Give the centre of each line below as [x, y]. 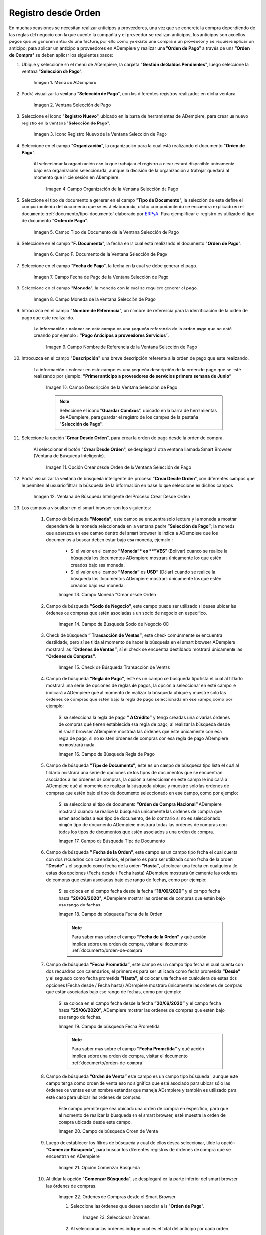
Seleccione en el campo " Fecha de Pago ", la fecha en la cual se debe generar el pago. [109, 266]
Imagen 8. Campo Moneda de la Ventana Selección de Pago [95, 299]
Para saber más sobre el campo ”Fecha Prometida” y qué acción [138, 1049]
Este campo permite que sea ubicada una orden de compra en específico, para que [143, 1109]
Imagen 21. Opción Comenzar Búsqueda [99, 1167]
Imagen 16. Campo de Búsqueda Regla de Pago [107, 754]
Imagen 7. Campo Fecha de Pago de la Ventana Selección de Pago [101, 277]
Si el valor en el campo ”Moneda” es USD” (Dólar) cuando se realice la [143, 572]
